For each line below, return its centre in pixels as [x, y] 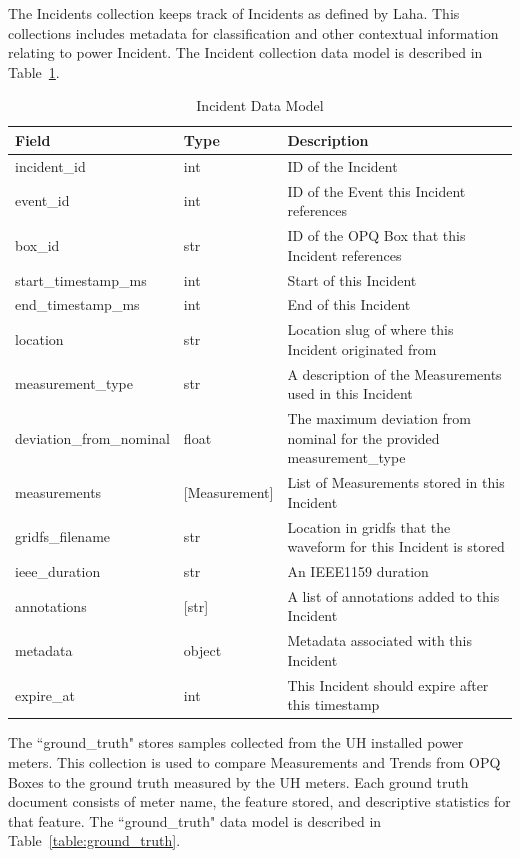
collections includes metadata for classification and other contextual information [253, 32]
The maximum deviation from [379, 418]
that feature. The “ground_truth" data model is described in [195, 820]
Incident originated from [362, 348]
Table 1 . [34, 71]
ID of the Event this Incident [376, 190]
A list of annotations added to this [393, 595]
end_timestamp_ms [77, 304]
